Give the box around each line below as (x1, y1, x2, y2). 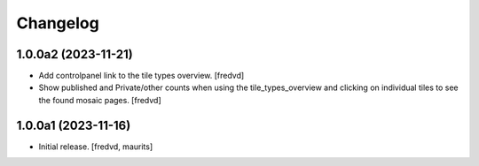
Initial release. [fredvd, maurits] (38, 141, 153, 152)
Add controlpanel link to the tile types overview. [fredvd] (38, 71, 245, 81)
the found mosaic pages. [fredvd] (38, 94, 161, 105)
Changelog (16, 13, 99, 33)
